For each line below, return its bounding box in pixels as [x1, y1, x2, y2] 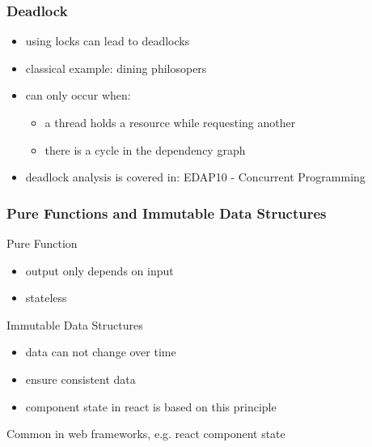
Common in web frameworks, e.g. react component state [6, 425, 285, 442]
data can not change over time [25, 343, 176, 360]
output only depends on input [25, 262, 174, 279]
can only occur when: [25, 87, 131, 104]
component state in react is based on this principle [25, 398, 277, 415]
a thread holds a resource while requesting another [44, 114, 296, 130]
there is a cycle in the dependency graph [44, 141, 246, 158]
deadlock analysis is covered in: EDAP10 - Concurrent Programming [25, 168, 366, 185]
